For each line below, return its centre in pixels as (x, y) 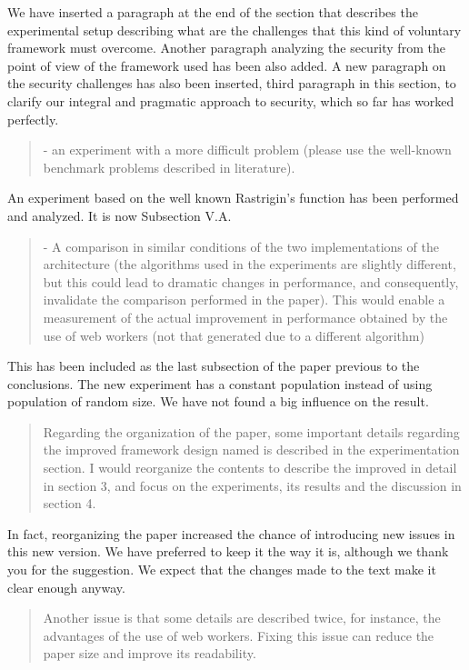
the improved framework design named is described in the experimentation (251, 450)
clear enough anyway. (66, 587)
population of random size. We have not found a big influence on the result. (218, 401)
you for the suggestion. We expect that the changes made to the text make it (222, 570)
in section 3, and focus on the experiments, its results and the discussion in (252, 485)
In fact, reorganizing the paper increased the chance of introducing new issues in (231, 533)
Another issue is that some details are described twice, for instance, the (242, 618)
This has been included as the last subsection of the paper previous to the (214, 366)
